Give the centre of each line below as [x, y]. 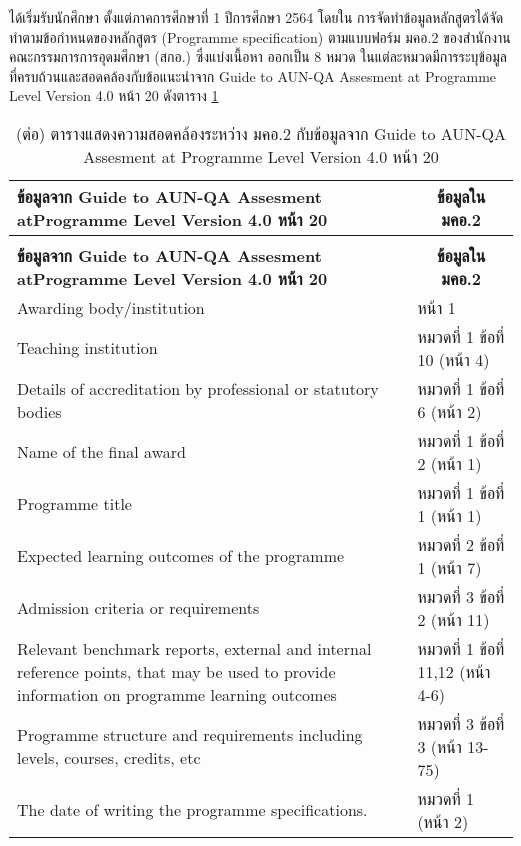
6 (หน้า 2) [449, 411]
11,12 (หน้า [454, 671]
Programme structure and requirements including [190, 735]
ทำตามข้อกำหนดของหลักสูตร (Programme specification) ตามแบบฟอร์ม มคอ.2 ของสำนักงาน [260, 36]
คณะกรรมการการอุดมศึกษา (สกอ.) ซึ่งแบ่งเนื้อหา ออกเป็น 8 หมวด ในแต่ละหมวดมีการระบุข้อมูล [258, 56]
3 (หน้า [439, 746]
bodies [39, 411]
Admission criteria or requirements [138, 608]
